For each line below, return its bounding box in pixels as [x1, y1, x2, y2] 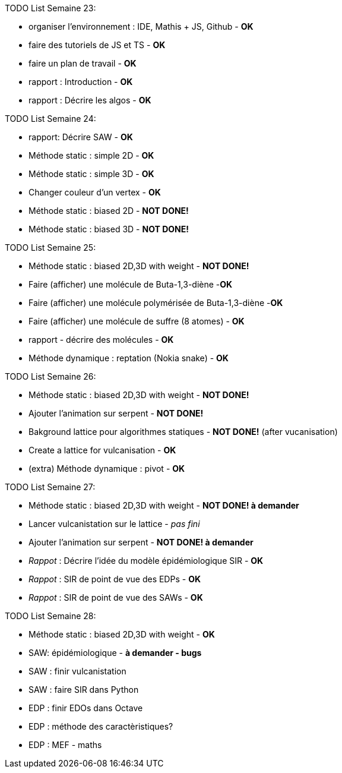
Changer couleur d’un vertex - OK [28, 187, 161, 197]
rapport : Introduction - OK [28, 77, 133, 87]
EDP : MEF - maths [28, 740, 102, 750]
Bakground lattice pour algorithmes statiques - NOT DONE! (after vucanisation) [28, 427, 338, 437]
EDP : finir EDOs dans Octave [28, 703, 143, 713]
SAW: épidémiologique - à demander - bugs [28, 648, 202, 658]
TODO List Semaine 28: [5, 611, 96, 621]
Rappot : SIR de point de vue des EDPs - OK [28, 574, 201, 584]
